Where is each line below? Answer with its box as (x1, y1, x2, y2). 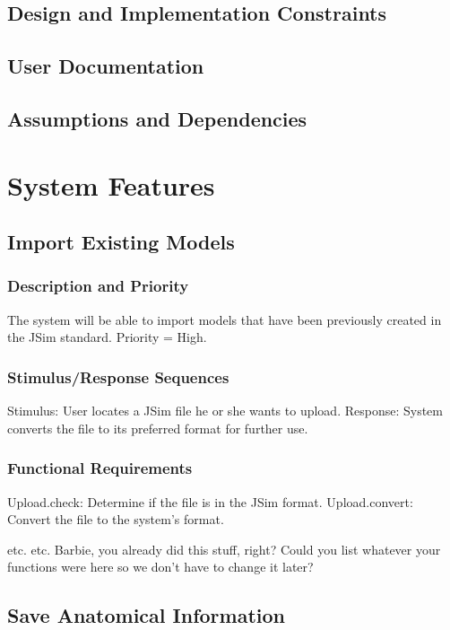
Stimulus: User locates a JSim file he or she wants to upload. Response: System (7, 401, 443, 420)
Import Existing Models (7, 228, 235, 256)
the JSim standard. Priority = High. (7, 328, 207, 346)
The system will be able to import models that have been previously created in (7, 310, 442, 328)
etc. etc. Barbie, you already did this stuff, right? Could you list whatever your (7, 539, 441, 558)
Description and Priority (7, 275, 189, 297)
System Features (7, 166, 215, 203)
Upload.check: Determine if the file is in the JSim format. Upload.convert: (7, 492, 413, 511)
